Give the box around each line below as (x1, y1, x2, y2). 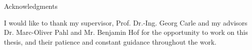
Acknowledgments (4, 1, 58, 11)
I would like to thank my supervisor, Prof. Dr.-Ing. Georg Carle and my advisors (4, 17, 248, 27)
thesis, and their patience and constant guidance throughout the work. (4, 36, 217, 47)
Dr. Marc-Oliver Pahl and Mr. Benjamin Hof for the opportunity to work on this (4, 27, 248, 37)
